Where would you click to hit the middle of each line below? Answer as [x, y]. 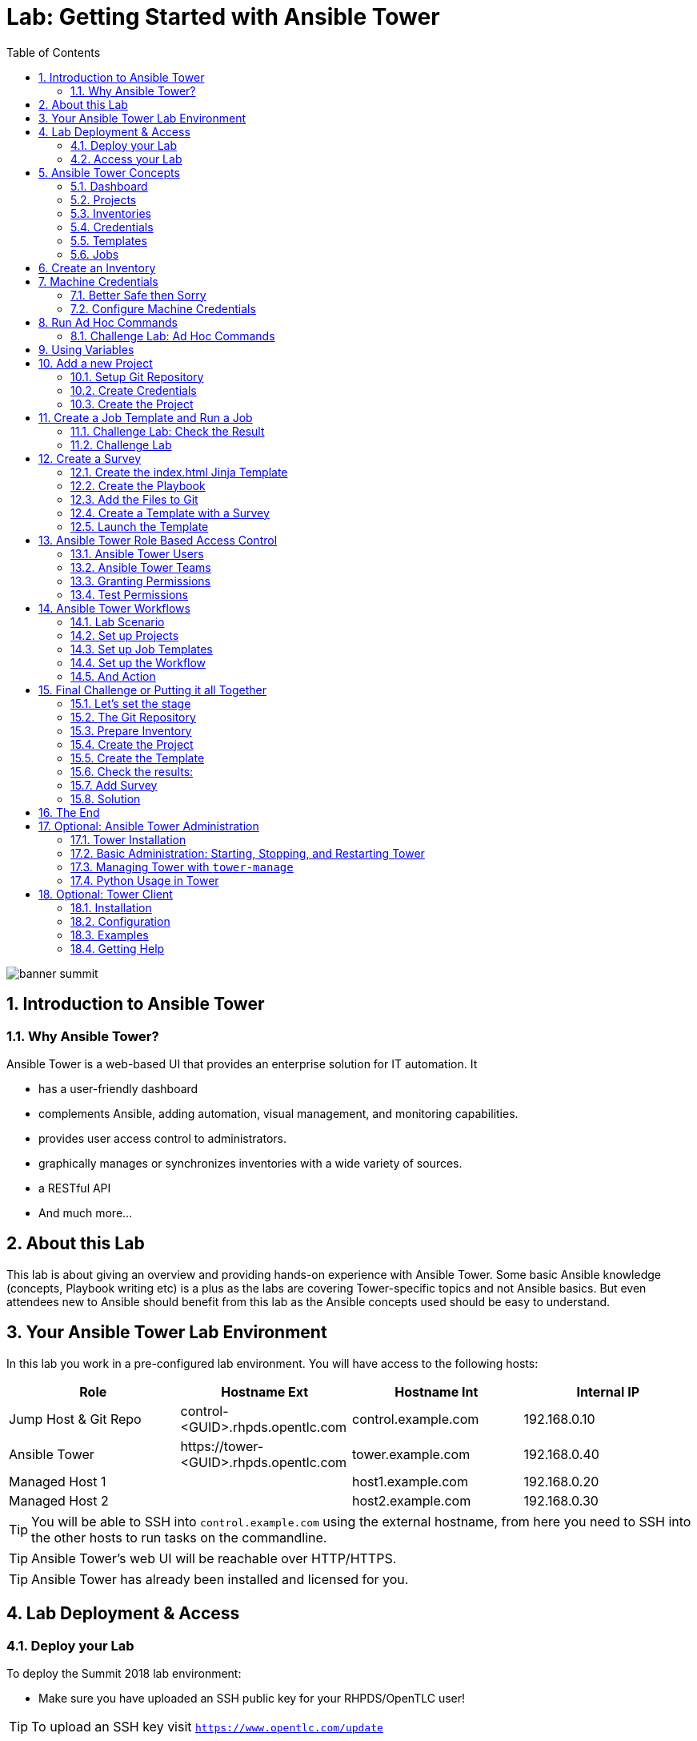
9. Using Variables [86, 349]
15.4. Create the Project [132, 744]
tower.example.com [411, 1454]
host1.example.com [410, 1481]
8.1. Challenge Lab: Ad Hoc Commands [173, 336]
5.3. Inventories [111, 213]
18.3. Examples [110, 935]
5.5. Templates [109, 240]
